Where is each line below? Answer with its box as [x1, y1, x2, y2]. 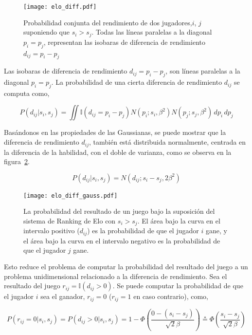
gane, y [205, 225, 227, 236]
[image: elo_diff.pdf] [23, 3, 97, 10]
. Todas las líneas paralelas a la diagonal [91, 27, 212, 37]
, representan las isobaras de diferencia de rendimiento [43, 37, 205, 47]
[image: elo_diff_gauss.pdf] [23, 192, 118, 199]
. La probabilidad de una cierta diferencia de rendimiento [51, 77, 222, 87]
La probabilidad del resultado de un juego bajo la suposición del [23, 206, 215, 216]
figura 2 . [4, 156, 30, 167]
